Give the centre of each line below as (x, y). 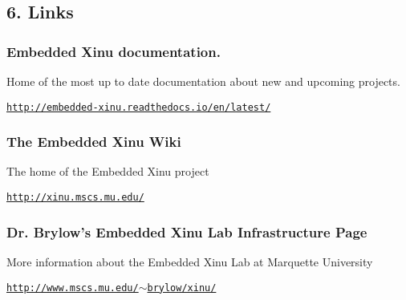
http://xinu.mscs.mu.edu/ (75, 198)
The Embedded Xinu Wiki (94, 142)
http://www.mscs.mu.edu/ (73, 288)
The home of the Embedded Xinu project (108, 171)
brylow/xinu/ (182, 288)
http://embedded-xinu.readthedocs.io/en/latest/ (139, 107)
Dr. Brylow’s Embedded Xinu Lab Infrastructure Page (187, 231)
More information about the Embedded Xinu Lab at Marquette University (190, 261)
